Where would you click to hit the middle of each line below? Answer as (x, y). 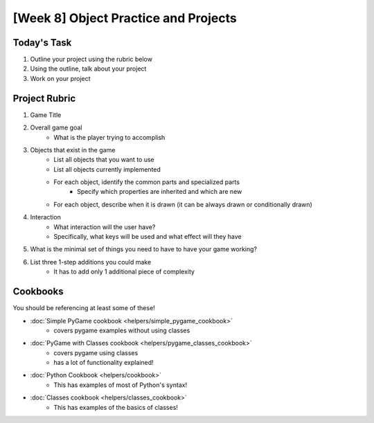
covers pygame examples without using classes (122, 330)
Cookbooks (38, 292)
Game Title (46, 115)
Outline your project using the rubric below (91, 60)
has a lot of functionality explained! (104, 363)
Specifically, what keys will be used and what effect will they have (148, 237)
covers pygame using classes (96, 352)
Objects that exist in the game (73, 150)
